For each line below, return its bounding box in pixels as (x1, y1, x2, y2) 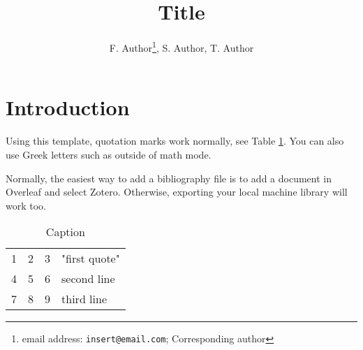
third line (61, 291, 108, 307)
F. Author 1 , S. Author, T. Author (109, 38, 254, 54)
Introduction (6, 93, 130, 122)
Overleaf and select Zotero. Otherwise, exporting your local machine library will (6, 184, 348, 199)
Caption (45, 224, 85, 240)
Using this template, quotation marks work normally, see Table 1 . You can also (6, 133, 344, 148)
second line (61, 270, 115, 287)
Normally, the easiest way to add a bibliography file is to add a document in (6, 170, 332, 185)
